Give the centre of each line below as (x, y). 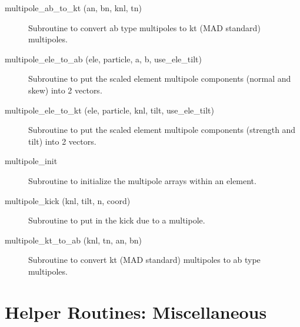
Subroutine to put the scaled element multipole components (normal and (160, 79)
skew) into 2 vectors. (65, 90)
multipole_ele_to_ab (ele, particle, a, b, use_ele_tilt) (103, 59)
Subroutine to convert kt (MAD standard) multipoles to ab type (144, 260)
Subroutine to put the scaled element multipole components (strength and (162, 130)
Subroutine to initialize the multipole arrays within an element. (142, 180)
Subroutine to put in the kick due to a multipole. (117, 220)
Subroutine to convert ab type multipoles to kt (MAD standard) (144, 27)
